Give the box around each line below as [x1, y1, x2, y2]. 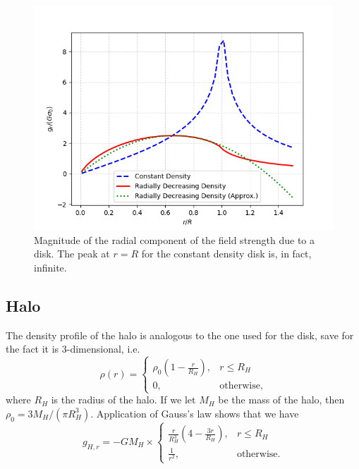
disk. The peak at [34, 246, 110, 261]
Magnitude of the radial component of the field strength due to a [34, 232, 315, 247]
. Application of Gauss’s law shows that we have [90, 406, 299, 420]
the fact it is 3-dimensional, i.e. [6, 341, 140, 356]
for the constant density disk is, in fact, [141, 246, 312, 261]
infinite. [34, 260, 67, 274]
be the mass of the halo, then [218, 392, 345, 407]
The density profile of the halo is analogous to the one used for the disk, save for [6, 327, 354, 342]
